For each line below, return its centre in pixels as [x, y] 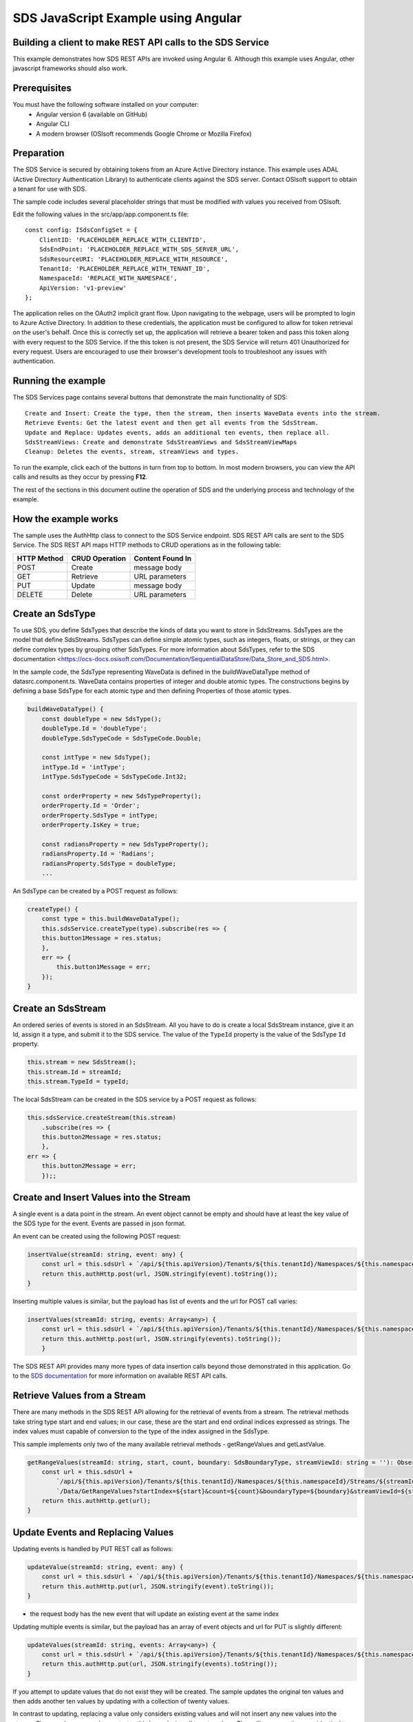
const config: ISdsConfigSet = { [81, 230]
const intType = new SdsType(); [96, 757]
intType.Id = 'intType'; [84, 767]
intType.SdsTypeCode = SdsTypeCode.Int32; [114, 777]
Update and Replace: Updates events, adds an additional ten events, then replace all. [178, 433]
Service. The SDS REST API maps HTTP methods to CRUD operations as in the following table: [147, 545]
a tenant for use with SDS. [50, 189]
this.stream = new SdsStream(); [82, 1062]
